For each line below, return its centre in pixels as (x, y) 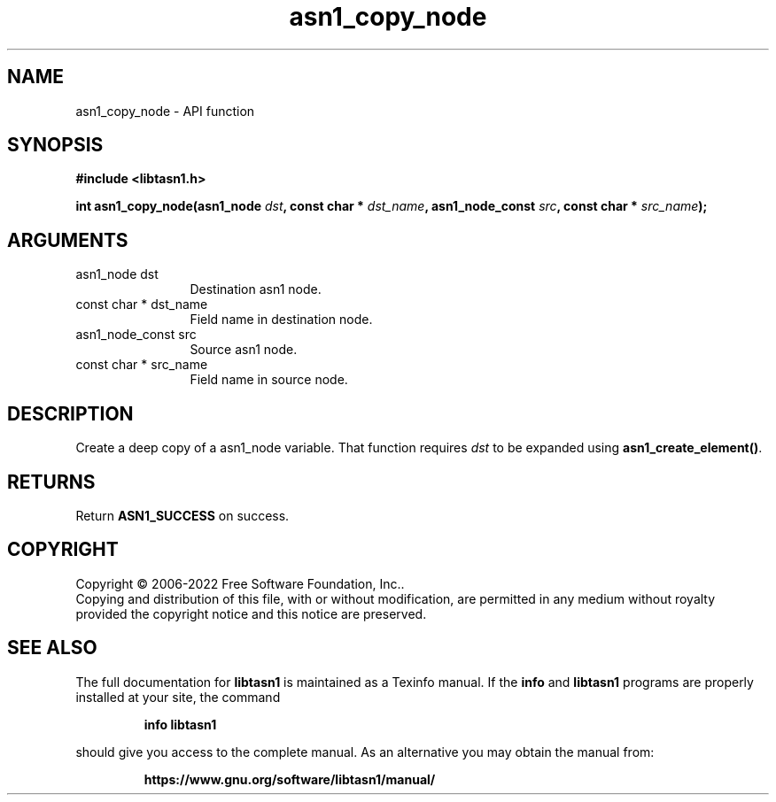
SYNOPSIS (55, 145)
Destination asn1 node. (256, 289)
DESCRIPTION (70, 413)
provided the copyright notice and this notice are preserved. (251, 613)
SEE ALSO (52, 648)
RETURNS (51, 482)
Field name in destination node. (281, 320)
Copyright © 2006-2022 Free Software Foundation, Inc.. (240, 583)
